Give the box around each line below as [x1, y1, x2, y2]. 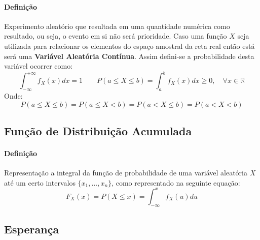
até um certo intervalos [4, 177, 76, 188]
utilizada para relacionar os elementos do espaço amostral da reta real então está [4, 40, 255, 51]
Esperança [4, 221, 59, 237]
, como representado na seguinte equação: [112, 177, 240, 188]
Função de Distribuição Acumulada [4, 123, 192, 139]
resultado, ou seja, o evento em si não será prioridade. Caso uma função [4, 31, 227, 41]
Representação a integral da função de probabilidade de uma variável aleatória [4, 167, 247, 178]
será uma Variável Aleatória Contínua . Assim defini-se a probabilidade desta [4, 50, 254, 61]
